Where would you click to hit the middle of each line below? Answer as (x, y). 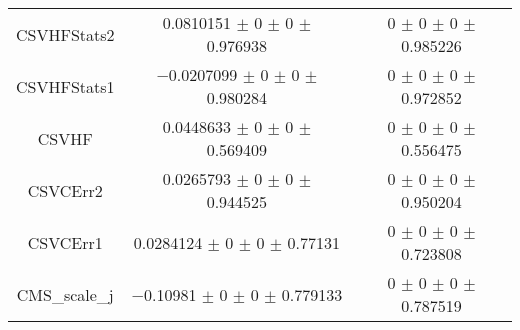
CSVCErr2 (65, 190)
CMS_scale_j (65, 294)
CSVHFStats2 (65, 34)
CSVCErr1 (65, 242)
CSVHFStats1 (65, 86)
